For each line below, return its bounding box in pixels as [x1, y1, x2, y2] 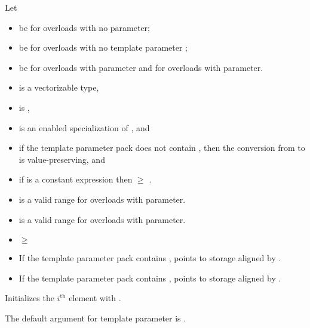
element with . [69, 292, 121, 304]
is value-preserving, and [19, 153, 105, 165]
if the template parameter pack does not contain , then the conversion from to [19, 141, 305, 154]
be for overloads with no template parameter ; [19, 41, 188, 54]
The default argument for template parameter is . [5, 311, 186, 324]
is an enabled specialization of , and [19, 121, 150, 134]
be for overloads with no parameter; [19, 21, 150, 33]
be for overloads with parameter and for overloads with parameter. [19, 61, 263, 73]
